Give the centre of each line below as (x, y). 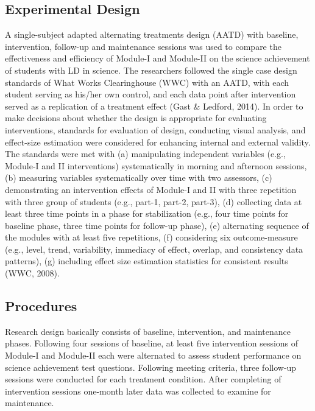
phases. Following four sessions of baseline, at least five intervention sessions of (152, 343)
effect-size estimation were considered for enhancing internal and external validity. (158, 142)
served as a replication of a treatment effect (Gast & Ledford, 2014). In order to (154, 106)
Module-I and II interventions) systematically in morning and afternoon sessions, (156, 165)
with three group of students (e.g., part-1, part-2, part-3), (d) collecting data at (154, 201)
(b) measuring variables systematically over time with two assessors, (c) (139, 177)
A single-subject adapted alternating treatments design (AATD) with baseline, (152, 34)
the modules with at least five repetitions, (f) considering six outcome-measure (151, 237)
